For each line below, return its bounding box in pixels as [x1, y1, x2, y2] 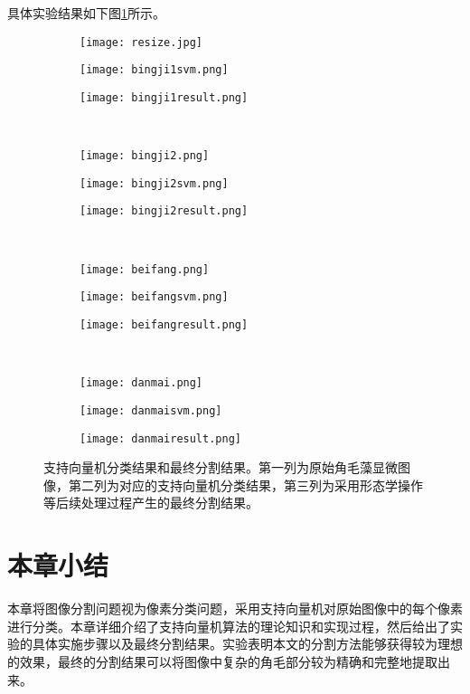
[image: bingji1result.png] [80, 90, 249, 104]
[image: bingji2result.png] [80, 204, 249, 218]
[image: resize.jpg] [80, 35, 203, 49]
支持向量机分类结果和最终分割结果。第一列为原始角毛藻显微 [43, 458, 398, 477]
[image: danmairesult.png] [80, 432, 241, 445]
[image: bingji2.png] [80, 149, 210, 163]
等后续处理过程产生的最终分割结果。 [43, 493, 258, 512]
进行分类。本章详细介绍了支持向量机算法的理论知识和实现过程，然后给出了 [7, 616, 450, 635]
